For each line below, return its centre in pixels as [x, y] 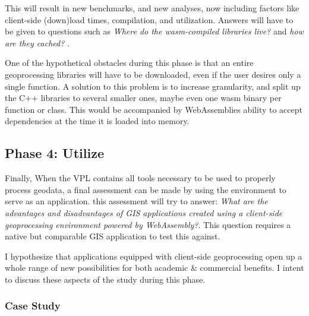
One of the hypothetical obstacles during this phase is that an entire [129, 63]
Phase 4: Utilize [54, 153]
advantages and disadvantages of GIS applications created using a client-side [144, 212]
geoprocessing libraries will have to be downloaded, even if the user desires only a [153, 74]
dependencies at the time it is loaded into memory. [97, 121]
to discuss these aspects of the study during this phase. [105, 279]
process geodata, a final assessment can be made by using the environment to [146, 189]
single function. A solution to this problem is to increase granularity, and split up [153, 86]
